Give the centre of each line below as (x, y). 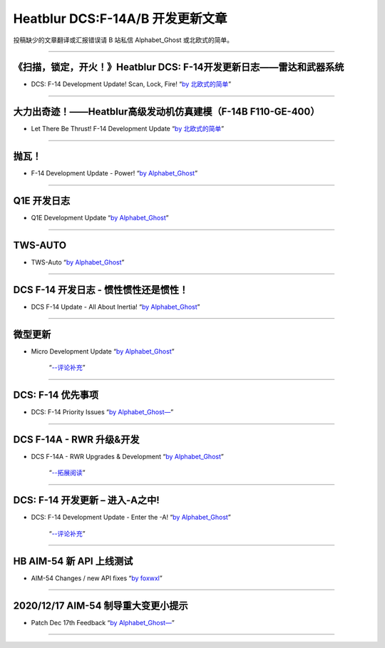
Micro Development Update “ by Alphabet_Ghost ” (103, 351)
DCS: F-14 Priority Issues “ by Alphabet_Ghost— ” (102, 412)
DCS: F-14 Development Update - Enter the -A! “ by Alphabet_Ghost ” (131, 518)
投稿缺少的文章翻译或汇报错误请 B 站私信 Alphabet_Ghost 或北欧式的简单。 (123, 40)
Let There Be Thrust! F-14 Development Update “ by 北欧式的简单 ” (128, 129)
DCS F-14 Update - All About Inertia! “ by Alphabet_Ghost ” (115, 307)
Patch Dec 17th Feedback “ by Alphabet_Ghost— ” (103, 622)
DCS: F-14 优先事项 (56, 395)
